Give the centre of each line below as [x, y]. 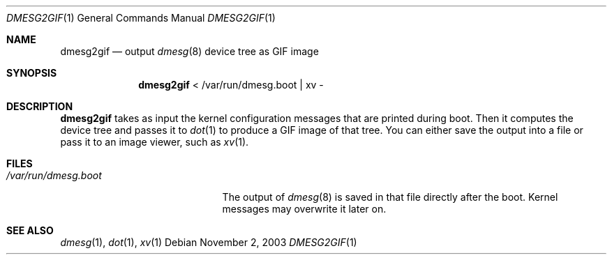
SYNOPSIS [32, 73]
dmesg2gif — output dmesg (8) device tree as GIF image [189, 51]
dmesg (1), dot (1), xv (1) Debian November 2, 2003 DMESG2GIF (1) [209, 242]
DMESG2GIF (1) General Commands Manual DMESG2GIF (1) [141, 18]
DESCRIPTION [40, 106]
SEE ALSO [30, 230]
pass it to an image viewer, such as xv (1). [155, 142]
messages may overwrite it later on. [304, 209]
